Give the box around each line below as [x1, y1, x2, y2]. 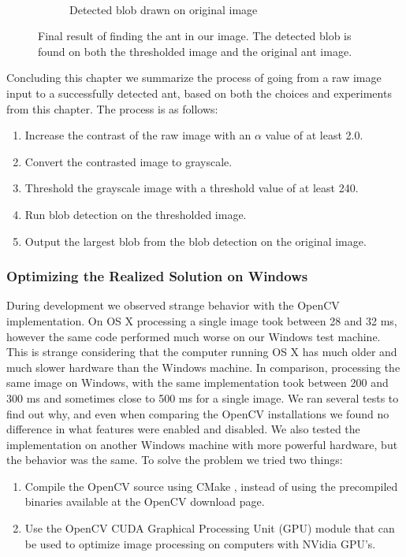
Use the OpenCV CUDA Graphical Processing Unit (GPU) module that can [24, 520, 395, 537]
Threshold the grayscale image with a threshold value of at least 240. [24, 180, 359, 196]
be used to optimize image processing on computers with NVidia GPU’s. [24, 535, 376, 551]
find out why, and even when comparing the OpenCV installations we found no [6, 405, 389, 421]
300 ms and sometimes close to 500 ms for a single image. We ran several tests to [6, 389, 399, 406]
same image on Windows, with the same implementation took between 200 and [6, 374, 389, 391]
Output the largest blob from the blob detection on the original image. [24, 232, 367, 249]
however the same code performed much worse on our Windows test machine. [6, 328, 381, 344]
